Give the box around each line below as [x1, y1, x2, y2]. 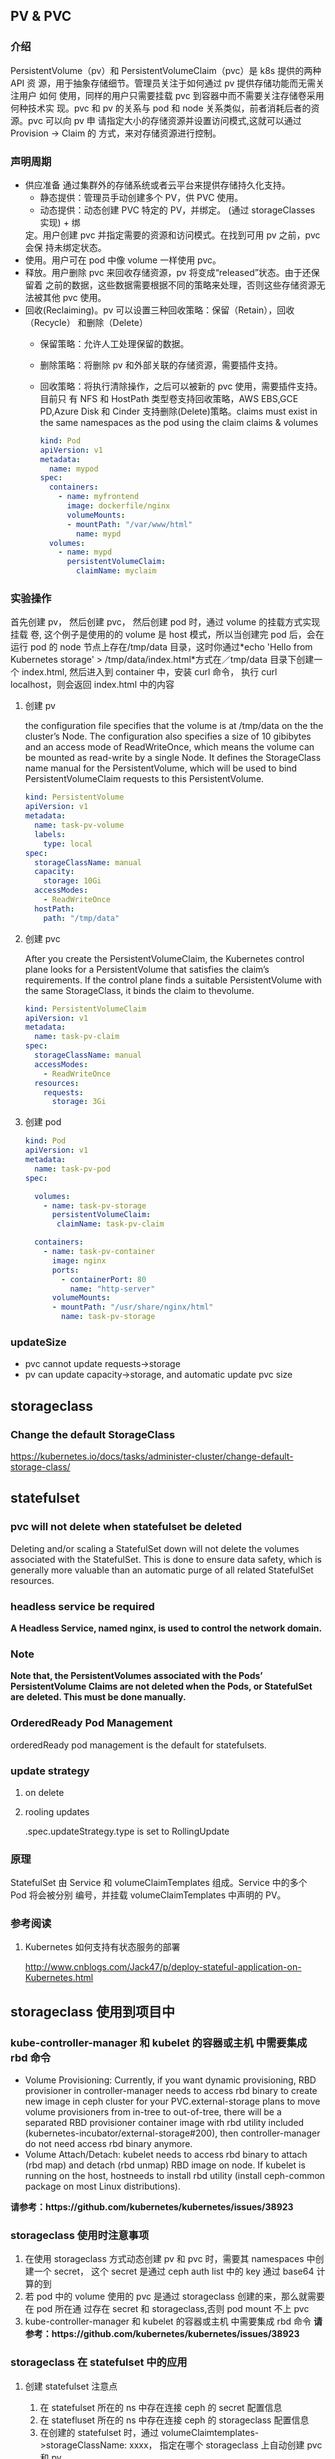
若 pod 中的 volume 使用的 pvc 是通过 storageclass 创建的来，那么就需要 [24, 2290, 325, 2303]
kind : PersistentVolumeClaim [24, 1004, 147, 1014]
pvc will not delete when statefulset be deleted [10, 1520, 243, 1534]
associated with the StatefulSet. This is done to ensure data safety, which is [10, 1553, 323, 1565]
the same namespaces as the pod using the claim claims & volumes [39, 416, 319, 428]
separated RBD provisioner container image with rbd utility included [24, 2117, 305, 2129]
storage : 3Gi [51, 1097, 107, 1107]
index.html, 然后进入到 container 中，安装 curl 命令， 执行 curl [21, 666, 278, 678]
